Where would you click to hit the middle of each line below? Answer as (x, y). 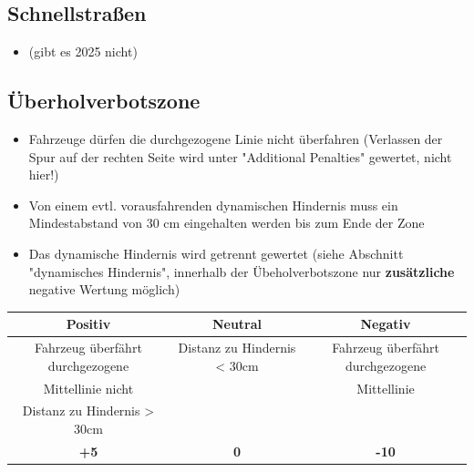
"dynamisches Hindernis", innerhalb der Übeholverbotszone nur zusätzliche (242, 271)
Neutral (237, 324)
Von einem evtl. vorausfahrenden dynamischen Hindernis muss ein (213, 205)
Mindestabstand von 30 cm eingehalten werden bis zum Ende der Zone (227, 223)
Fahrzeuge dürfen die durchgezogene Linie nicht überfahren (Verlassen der (236, 139)
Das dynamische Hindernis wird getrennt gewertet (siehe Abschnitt (216, 253)
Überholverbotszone (104, 101)
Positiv (88, 324)
